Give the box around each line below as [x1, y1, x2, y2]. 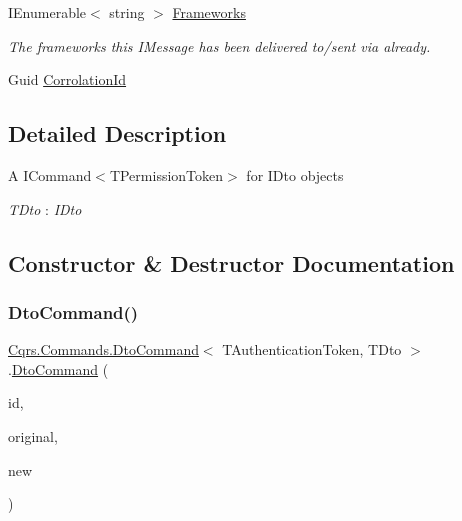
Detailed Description [8, 118, 227, 149]
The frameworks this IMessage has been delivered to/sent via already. [8, 35, 431, 56]
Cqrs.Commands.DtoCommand [8, 339, 199, 360]
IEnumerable [8, 2, 87, 22]
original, [8, 425, 58, 446]
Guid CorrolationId [8, 69, 127, 90]
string [109, 2, 145, 22]
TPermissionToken [109, 164, 224, 185]
